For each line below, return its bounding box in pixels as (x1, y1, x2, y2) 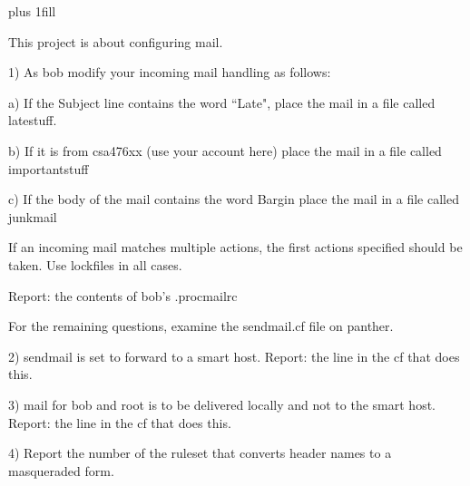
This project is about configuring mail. (8, 32, 223, 51)
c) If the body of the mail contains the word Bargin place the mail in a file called (8, 190, 459, 209)
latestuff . (8, 111, 57, 130)
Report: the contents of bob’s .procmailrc (8, 286, 238, 305)
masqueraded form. (8, 461, 114, 480)
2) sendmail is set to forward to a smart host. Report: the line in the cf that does (8, 346, 460, 365)
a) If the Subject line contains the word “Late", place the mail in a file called (8, 92, 436, 112)
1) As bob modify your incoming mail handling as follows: (8, 63, 331, 82)
